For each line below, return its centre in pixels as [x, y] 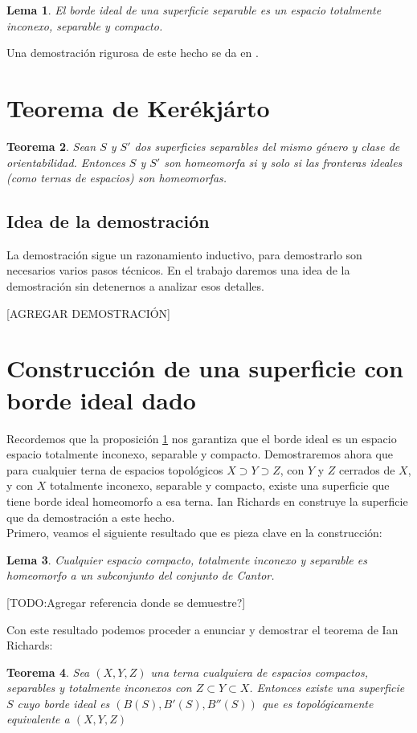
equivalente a [38, 719]
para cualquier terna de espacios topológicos [115, 469]
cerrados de [367, 469]
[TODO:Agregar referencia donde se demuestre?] [126, 602]
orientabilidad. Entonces [66, 162]
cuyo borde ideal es [63, 703]
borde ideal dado [101, 399]
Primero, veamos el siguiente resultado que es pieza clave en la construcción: [194, 533]
